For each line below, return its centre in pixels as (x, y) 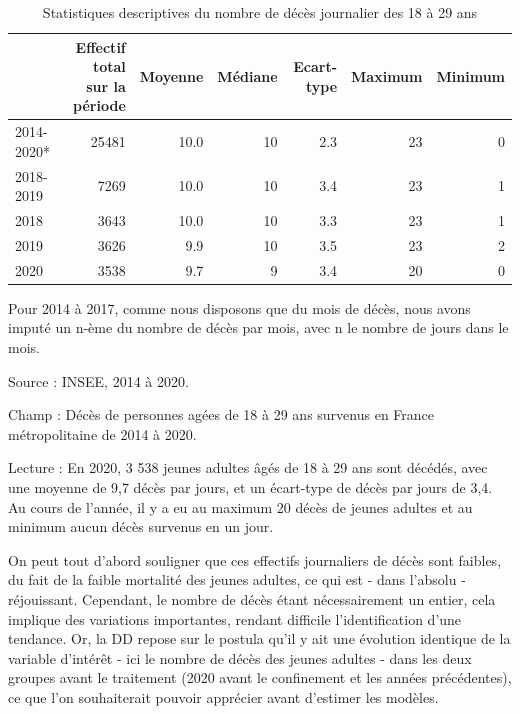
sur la (106, 85)
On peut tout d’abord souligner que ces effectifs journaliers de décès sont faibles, (255, 559)
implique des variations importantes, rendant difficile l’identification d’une (235, 618)
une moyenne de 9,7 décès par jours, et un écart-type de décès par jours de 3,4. (250, 487)
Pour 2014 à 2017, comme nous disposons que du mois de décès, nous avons (239, 307)
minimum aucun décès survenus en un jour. (141, 526)
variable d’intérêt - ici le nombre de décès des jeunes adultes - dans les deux (240, 657)
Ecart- (315, 66)
